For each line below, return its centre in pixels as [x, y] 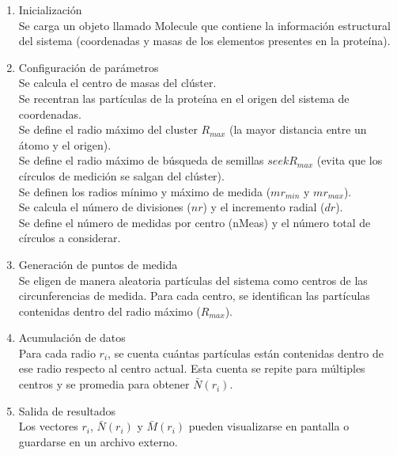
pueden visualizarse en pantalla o [269, 426]
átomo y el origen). [65, 144]
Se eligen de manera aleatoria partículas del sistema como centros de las [193, 280]
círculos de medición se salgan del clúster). [121, 175]
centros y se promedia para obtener [104, 384]
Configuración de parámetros [89, 67]
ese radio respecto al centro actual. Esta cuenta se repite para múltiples [192, 368]
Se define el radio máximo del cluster [108, 129]
